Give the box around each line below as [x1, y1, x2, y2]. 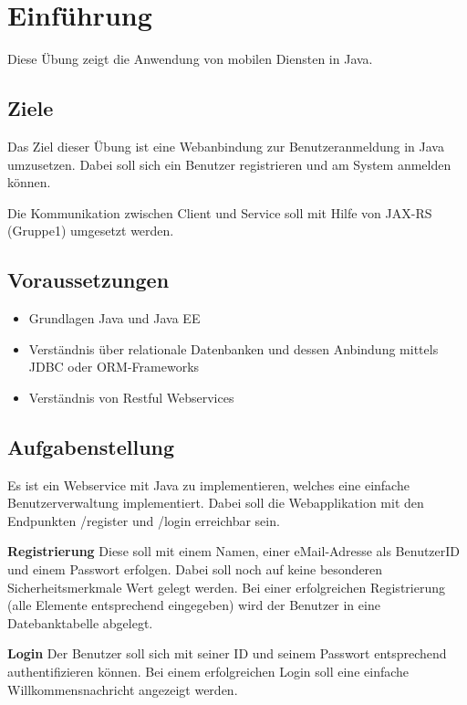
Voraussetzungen [7, 266, 170, 294]
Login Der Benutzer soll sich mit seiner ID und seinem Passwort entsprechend [7, 644, 447, 663]
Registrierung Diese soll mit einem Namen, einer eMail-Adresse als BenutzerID [7, 542, 461, 561]
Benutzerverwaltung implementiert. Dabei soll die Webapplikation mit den [7, 493, 424, 512]
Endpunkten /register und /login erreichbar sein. [7, 510, 280, 530]
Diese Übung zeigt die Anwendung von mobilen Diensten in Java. [7, 49, 373, 68]
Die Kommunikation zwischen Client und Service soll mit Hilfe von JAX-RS [7, 203, 432, 222]
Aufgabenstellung [7, 432, 175, 460]
